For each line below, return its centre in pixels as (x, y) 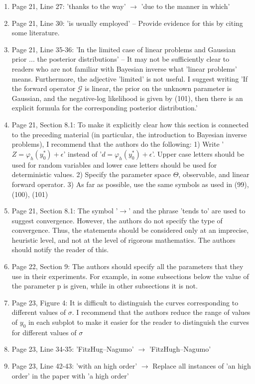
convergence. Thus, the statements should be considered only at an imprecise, (130, 230)
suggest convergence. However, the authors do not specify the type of (117, 220)
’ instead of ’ (83, 153)
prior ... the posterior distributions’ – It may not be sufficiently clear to (121, 59)
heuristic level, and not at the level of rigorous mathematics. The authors (124, 240)
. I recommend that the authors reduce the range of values (161, 312)
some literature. (36, 33)
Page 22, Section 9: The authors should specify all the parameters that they (127, 266)
